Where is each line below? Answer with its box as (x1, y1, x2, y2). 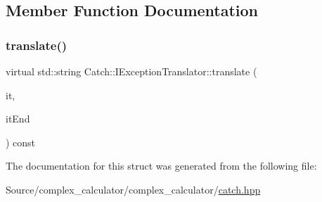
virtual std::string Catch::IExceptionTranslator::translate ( (6, 64, 257, 78)
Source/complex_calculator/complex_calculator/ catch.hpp (6, 182, 261, 196)
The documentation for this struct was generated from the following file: (6, 158, 317, 173)
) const (6, 134, 36, 149)
